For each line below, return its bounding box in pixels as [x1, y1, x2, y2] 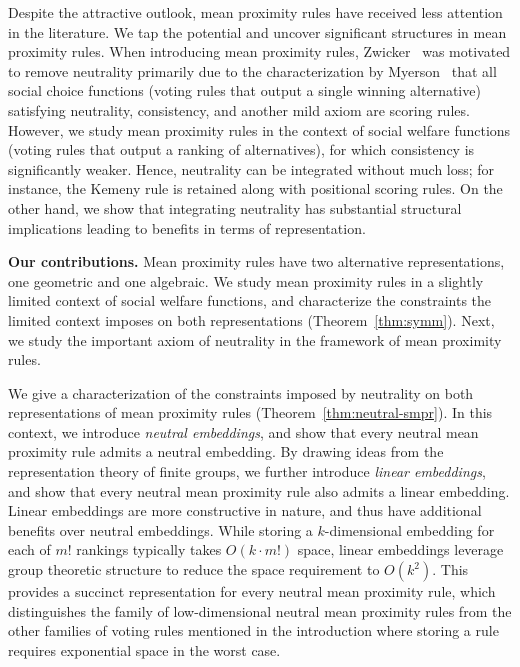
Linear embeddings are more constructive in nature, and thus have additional [8, 500, 482, 521]
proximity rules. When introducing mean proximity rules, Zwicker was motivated [8, 41, 511, 62]
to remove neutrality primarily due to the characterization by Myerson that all [8, 60, 497, 81]
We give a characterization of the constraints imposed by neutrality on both [8, 382, 474, 403]
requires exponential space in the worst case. [8, 639, 281, 660]
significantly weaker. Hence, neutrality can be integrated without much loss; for [8, 158, 495, 179]
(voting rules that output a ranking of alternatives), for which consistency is [8, 139, 475, 160]
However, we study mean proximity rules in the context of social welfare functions [8, 119, 511, 140]
